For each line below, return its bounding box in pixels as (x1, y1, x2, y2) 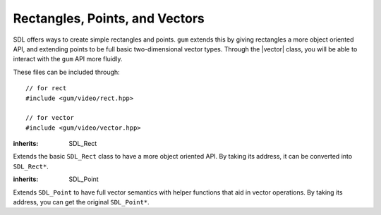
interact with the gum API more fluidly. (13, 55, 123, 63)
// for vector (25, 113, 74, 122)
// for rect (25, 85, 67, 92)
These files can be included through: (13, 68, 120, 76)
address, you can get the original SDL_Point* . (13, 198, 150, 207)
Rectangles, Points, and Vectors (13, 11, 205, 26)
